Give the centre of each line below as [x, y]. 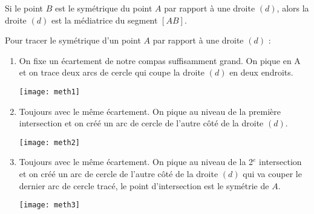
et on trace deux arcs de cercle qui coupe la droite [112, 72]
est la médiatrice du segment [104, 20]
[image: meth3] [50, 205]
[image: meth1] [50, 92]
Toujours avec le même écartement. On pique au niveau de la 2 [136, 162]
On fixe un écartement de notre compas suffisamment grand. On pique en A [160, 60]
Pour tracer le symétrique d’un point [73, 40]
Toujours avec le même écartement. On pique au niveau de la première [150, 111]
